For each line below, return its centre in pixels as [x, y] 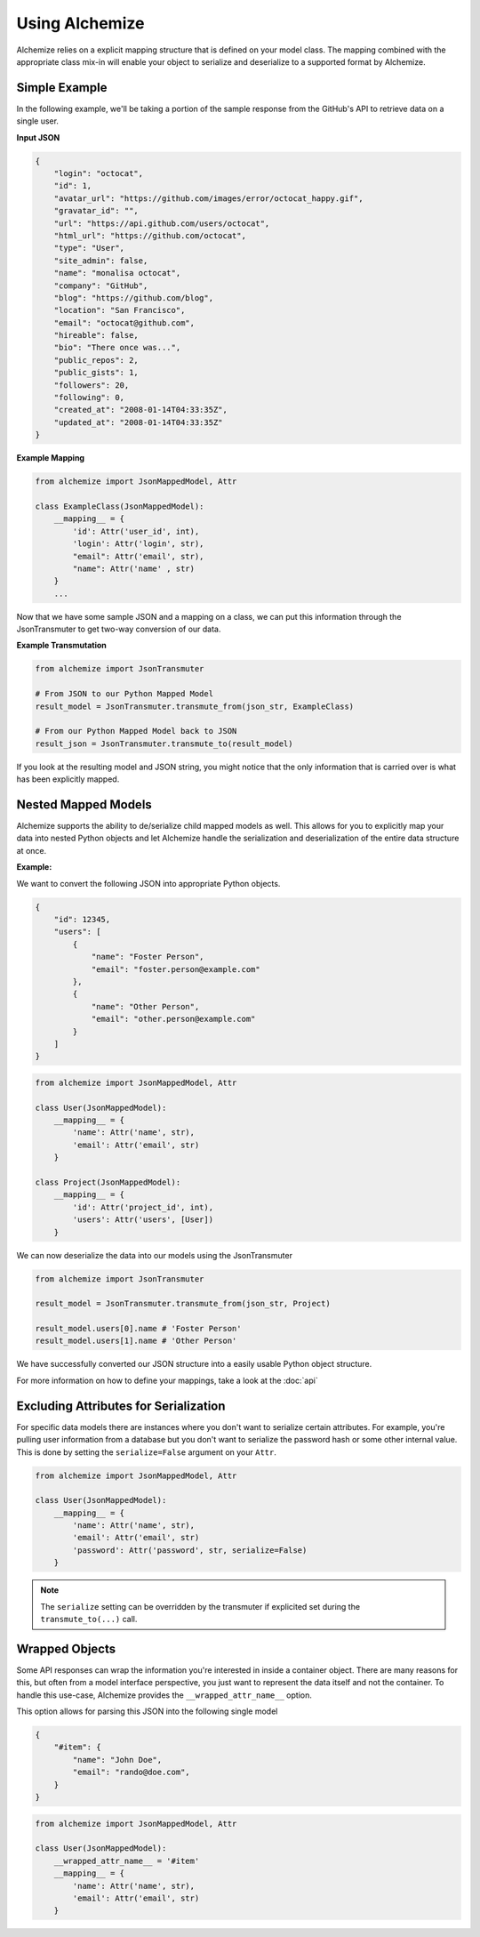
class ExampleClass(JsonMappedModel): [120, 506]
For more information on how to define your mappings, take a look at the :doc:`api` [168, 1380]
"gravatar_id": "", [96, 211]
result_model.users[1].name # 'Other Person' [136, 1341]
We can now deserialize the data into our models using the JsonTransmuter [155, 1255]
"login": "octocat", [99, 173]
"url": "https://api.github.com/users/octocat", [162, 223]
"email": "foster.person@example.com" [176, 969]
